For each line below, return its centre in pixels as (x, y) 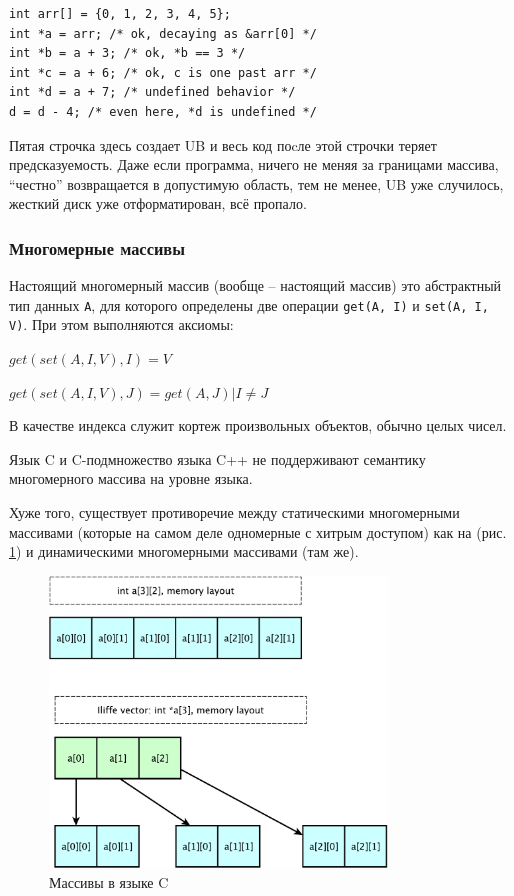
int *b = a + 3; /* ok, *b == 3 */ (127, 53)
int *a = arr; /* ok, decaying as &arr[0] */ (163, 33)
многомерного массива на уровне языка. (131, 478)
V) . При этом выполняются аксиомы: (121, 324)
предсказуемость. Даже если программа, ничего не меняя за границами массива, (254, 164)
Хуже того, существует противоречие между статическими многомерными (234, 512)
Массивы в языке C (109, 881)
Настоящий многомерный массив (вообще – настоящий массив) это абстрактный (255, 285)
